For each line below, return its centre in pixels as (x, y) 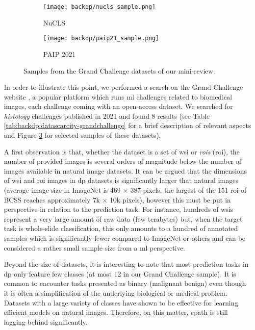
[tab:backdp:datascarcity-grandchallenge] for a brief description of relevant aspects (127, 125)
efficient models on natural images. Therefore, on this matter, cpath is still (116, 312)
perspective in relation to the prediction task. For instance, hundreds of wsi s (119, 209)
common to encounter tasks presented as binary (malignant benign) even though (125, 283)
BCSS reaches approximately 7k (52, 199)
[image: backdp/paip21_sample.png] (101, 38)
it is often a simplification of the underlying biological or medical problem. (116, 292)
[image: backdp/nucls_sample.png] (100, 7)
